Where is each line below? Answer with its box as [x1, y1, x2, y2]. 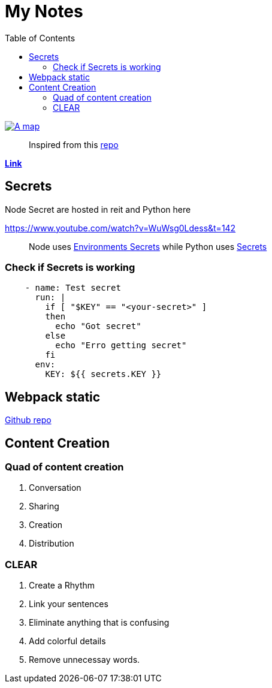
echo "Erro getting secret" [55, 340, 187, 351]
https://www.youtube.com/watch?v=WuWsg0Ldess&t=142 [5, 222, 236, 233]
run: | [35, 292, 66, 303]
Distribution [29, 538, 74, 549]
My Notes [5, 1, 83, 22]
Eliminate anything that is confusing [29, 617, 170, 628]
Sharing [29, 501, 59, 512]
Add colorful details [29, 636, 106, 647]
